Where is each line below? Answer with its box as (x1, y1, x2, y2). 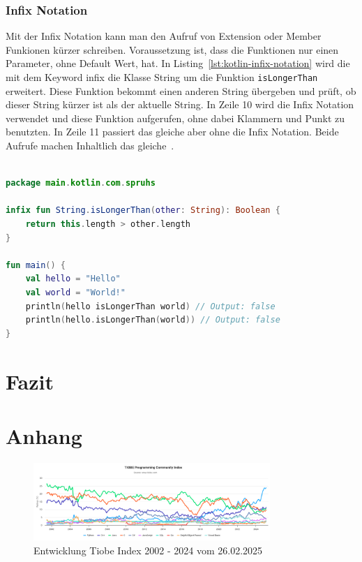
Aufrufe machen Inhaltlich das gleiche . (6, 138, 174, 153)
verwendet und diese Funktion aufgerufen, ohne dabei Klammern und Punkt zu (6, 110, 345, 125)
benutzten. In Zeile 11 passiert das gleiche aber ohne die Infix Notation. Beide (6, 124, 339, 139)
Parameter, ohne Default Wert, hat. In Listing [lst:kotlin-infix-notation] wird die (6, 56, 350, 71)
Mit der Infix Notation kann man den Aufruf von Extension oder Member (6, 29, 322, 43)
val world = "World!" (25, 287, 126, 297)
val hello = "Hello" (25, 274, 121, 284)
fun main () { (6, 260, 66, 270)
